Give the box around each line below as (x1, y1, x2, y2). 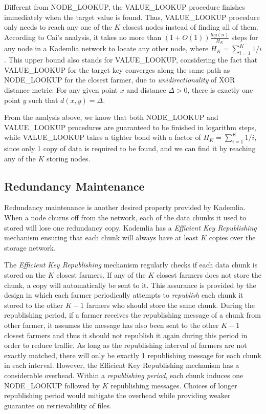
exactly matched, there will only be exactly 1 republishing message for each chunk (4, 349, 261, 360)
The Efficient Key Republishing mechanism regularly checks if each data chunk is (4, 259, 258, 270)
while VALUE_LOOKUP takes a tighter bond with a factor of (4, 132, 201, 142)
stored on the (4, 270, 46, 280)
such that (29, 94, 58, 105)
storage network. (4, 242, 56, 253)
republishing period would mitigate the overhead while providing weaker (4, 390, 231, 401)
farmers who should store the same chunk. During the (86, 299, 255, 310)
